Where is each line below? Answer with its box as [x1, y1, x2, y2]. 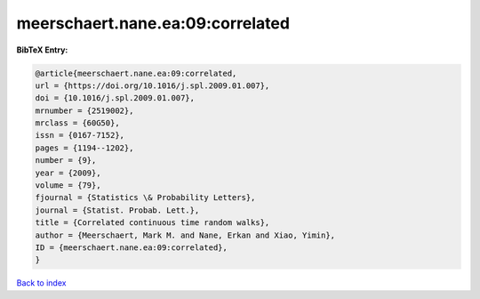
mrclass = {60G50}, [35, 118, 120, 128]
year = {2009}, [35, 167, 101, 178]
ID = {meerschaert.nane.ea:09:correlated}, [35, 243, 228, 253]
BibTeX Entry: [16, 44, 68, 55]
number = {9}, [35, 156, 97, 166]
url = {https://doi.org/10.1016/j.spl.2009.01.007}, [35, 80, 270, 91]
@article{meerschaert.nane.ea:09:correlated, [35, 68, 237, 78]
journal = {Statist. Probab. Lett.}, [35, 205, 200, 215]
